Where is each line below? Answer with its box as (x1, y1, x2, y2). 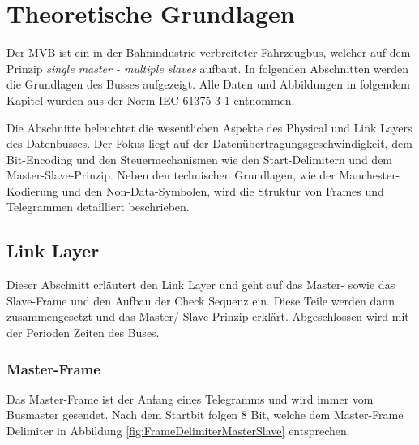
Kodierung (6, 182, 58, 199)
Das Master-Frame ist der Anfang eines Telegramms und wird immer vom (6, 390, 374, 407)
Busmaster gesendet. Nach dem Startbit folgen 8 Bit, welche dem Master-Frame (6, 406, 404, 423)
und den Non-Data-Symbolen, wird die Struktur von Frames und (62, 182, 384, 199)
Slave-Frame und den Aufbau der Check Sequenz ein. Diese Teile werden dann (6, 292, 395, 309)
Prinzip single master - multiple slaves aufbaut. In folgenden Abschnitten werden (6, 59, 409, 76)
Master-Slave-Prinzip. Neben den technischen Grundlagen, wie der (6, 166, 336, 184)
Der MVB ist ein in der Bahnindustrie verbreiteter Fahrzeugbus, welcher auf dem (6, 44, 411, 61)
